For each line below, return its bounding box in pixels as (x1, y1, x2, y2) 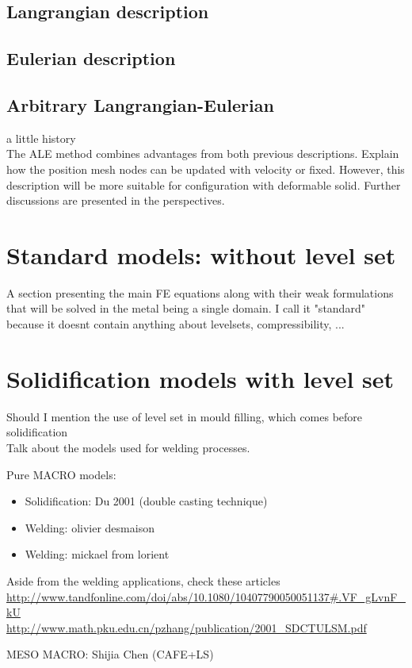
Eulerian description (6, 46, 176, 71)
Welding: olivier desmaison (25, 519, 154, 536)
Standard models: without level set (6, 238, 396, 271)
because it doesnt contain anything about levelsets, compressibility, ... (6, 316, 345, 332)
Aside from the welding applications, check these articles (6, 572, 280, 589)
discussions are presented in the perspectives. (6, 192, 225, 209)
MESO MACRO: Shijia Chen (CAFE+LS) (6, 646, 214, 662)
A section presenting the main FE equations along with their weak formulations (6, 284, 394, 301)
